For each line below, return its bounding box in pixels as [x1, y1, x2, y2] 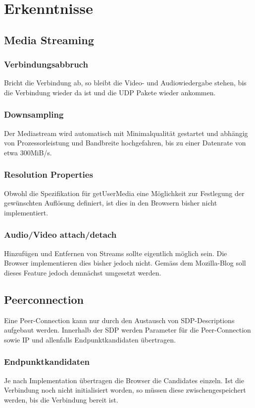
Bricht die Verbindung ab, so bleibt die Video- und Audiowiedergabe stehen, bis [4, 77, 247, 88]
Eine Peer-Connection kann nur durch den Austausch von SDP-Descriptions [4, 315, 235, 325]
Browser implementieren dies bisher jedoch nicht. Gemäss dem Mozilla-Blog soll [4, 258, 246, 268]
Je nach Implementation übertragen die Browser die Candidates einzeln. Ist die [4, 375, 244, 385]
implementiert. [4, 207, 49, 217]
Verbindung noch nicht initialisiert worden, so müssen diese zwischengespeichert [4, 385, 246, 395]
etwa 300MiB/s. [4, 147, 52, 157]
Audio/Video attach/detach [4, 228, 117, 241]
